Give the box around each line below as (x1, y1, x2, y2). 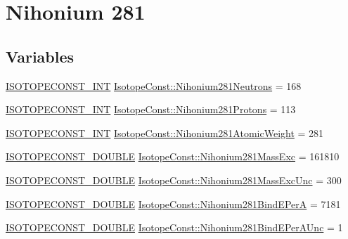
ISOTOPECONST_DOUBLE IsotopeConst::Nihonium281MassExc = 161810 (6, 149, 340, 164)
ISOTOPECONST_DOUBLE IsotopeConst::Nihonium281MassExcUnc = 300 (6, 172, 342, 187)
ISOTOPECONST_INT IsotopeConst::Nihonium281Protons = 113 (6, 102, 296, 117)
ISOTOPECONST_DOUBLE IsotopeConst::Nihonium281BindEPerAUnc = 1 (6, 220, 343, 235)
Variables (6, 45, 75, 67)
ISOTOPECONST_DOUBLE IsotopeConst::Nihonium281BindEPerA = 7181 (6, 196, 341, 211)
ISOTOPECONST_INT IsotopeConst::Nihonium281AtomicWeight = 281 (6, 125, 324, 140)
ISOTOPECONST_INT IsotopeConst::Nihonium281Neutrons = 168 (6, 78, 302, 93)
